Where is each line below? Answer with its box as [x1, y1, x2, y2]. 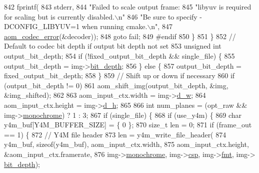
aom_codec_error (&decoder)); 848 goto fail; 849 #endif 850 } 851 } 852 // [4, 31, 236, 41]
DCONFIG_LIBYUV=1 [4, 21, 79, 32]
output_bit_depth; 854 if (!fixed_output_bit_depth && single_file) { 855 [4, 50, 235, 61]
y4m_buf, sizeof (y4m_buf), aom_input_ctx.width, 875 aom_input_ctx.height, [4, 139, 249, 149]
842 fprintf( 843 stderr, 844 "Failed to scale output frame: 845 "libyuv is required [4, 2, 251, 12]
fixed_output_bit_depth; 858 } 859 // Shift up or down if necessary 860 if [4, 70, 235, 81]
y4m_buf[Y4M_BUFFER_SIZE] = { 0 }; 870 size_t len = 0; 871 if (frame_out [4, 119, 252, 130]
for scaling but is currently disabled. [4, 11, 114, 22]
